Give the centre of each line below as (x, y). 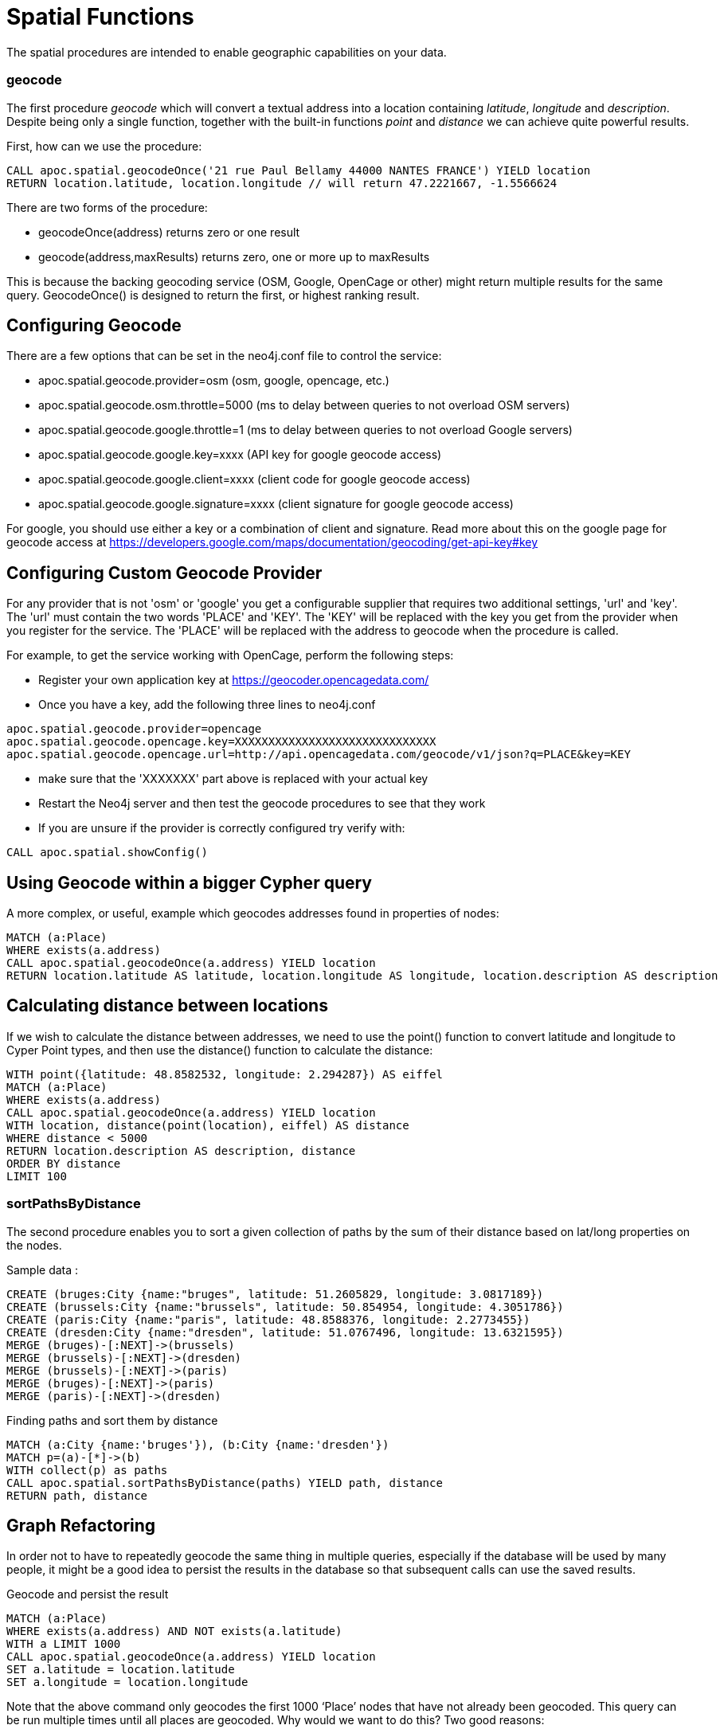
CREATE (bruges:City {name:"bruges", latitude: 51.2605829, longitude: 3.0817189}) (275, 1294)
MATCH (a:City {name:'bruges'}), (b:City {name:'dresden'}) (198, 1444)
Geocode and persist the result (88, 1594)
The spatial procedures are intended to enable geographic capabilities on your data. (227, 52)
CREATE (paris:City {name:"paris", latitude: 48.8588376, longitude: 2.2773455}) (268, 1319)
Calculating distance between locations (167, 1006)
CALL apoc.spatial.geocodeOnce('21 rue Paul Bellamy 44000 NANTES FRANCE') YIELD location (299, 170)
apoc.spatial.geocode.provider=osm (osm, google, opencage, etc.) (214, 381)
